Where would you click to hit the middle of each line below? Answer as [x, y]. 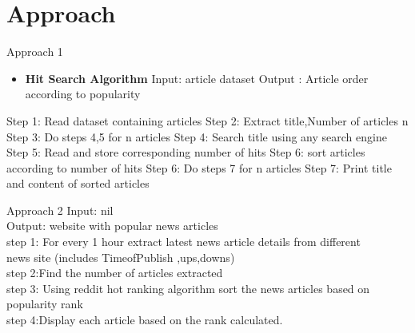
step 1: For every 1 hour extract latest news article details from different [184, 242]
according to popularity [83, 94]
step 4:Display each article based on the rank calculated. [145, 320]
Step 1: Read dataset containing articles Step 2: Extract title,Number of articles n [207, 120]
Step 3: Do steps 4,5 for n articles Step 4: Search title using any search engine [197, 136]
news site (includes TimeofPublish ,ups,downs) [121, 257]
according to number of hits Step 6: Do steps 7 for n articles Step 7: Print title [199, 167]
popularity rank [45, 304]
